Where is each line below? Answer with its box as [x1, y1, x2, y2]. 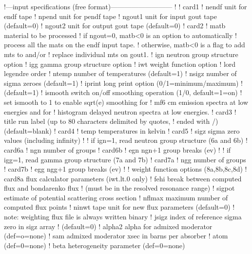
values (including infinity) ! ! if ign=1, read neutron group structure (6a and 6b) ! [4, 135, 248, 145]
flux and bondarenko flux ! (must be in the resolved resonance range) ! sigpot [4, 183, 235, 193]
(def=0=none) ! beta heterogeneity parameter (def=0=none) [4, 240, 185, 250]
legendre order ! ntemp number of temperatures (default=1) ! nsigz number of [4, 68, 237, 78]
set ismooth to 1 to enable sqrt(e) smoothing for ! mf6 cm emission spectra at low [4, 97, 249, 107]
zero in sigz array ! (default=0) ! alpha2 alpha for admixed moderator [4, 221, 213, 231]
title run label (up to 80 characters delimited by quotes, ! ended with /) [4, 116, 218, 126]
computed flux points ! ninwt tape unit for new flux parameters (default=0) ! [4, 202, 235, 212]
